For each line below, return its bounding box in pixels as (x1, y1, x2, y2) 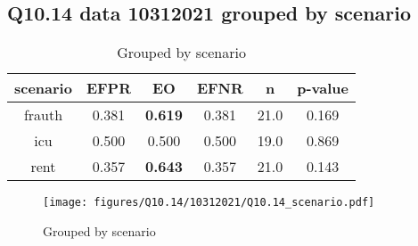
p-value (297, 78, 349, 99)
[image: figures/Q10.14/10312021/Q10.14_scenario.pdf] (43, 196, 375, 209)
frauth (23, 104, 63, 126)
